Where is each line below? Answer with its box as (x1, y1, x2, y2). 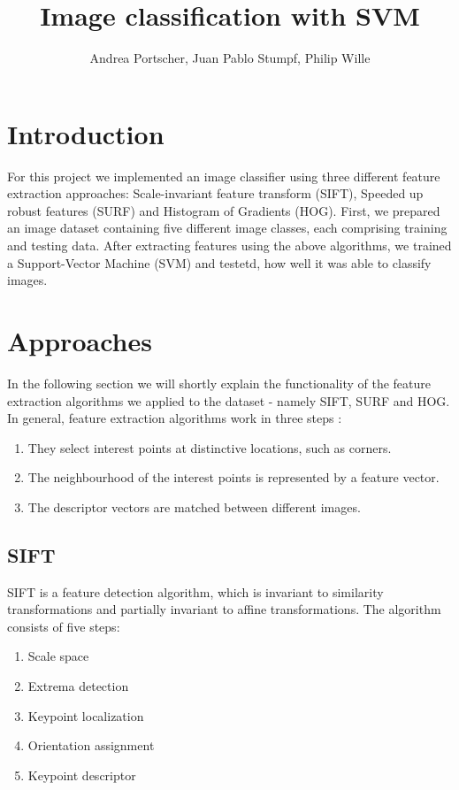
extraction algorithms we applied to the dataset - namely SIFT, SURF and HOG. (7, 391, 450, 410)
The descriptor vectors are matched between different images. (27, 497, 361, 516)
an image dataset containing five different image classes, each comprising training (7, 219, 448, 237)
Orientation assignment (27, 736, 155, 755)
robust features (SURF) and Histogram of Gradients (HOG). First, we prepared (7, 201, 440, 219)
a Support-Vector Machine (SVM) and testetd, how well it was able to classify (7, 253, 432, 272)
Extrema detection (27, 677, 129, 695)
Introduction (7, 115, 164, 151)
